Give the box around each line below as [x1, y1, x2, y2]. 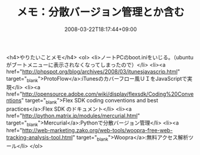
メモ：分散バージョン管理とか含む [17, 5, 184, 19]
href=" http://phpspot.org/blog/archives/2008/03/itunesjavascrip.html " [6, 68, 180, 75]
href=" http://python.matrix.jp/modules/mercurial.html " [6, 112, 141, 119]
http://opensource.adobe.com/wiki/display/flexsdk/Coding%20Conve [22, 90, 194, 98]
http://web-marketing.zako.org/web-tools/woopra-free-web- [22, 127, 173, 134]
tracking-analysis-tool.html [6, 134, 73, 141]
